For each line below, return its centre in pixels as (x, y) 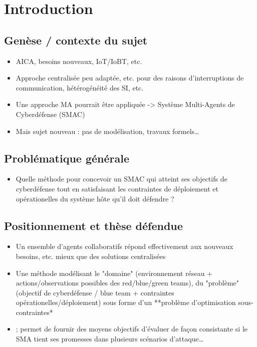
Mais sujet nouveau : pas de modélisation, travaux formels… (107, 131)
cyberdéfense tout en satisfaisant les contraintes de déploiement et (117, 188)
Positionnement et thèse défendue (93, 225)
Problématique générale (67, 158)
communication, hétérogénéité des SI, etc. (80, 87)
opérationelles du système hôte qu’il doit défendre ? (95, 198)
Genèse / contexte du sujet (76, 40)
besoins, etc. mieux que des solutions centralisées (91, 256)
